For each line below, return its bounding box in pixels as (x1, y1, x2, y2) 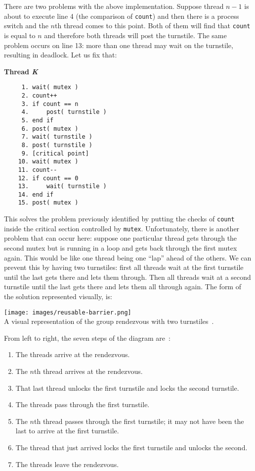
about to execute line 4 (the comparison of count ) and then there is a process (4, 10, 239, 21)
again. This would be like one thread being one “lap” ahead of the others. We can (4, 252, 252, 262)
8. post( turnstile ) (21, 141, 92, 149)
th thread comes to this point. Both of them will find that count (54, 20, 251, 31)
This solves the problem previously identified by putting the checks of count (4, 213, 235, 224)
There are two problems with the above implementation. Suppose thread (4, 1, 224, 11)
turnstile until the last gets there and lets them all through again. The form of (4, 281, 241, 292)
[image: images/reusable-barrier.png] (4, 309, 131, 316)
